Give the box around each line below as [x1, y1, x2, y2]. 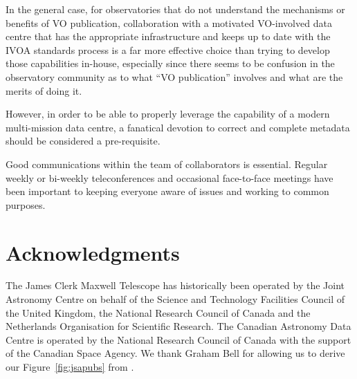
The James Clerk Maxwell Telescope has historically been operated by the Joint [6, 278, 345, 293]
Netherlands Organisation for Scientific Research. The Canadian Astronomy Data [6, 319, 351, 333]
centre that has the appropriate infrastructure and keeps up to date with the [6, 29, 331, 44]
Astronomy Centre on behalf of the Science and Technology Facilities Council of [6, 292, 345, 306]
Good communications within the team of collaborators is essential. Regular [6, 156, 328, 171]
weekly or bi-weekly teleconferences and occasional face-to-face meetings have [6, 170, 333, 185]
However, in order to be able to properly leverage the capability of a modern [6, 107, 330, 121]
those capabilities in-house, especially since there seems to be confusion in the [6, 56, 335, 71]
